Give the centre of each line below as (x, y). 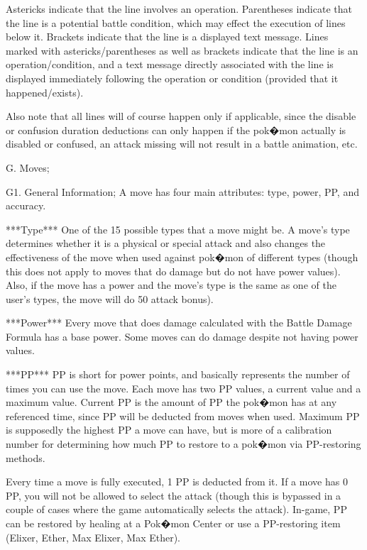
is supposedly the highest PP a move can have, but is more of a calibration (169, 430)
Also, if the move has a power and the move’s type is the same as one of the (171, 285)
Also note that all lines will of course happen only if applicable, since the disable (181, 116)
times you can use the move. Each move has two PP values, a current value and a (183, 388)
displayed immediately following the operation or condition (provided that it (172, 78)
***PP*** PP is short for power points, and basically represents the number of (178, 374)
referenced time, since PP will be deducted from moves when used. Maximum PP (183, 416)
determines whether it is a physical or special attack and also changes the (166, 243)
